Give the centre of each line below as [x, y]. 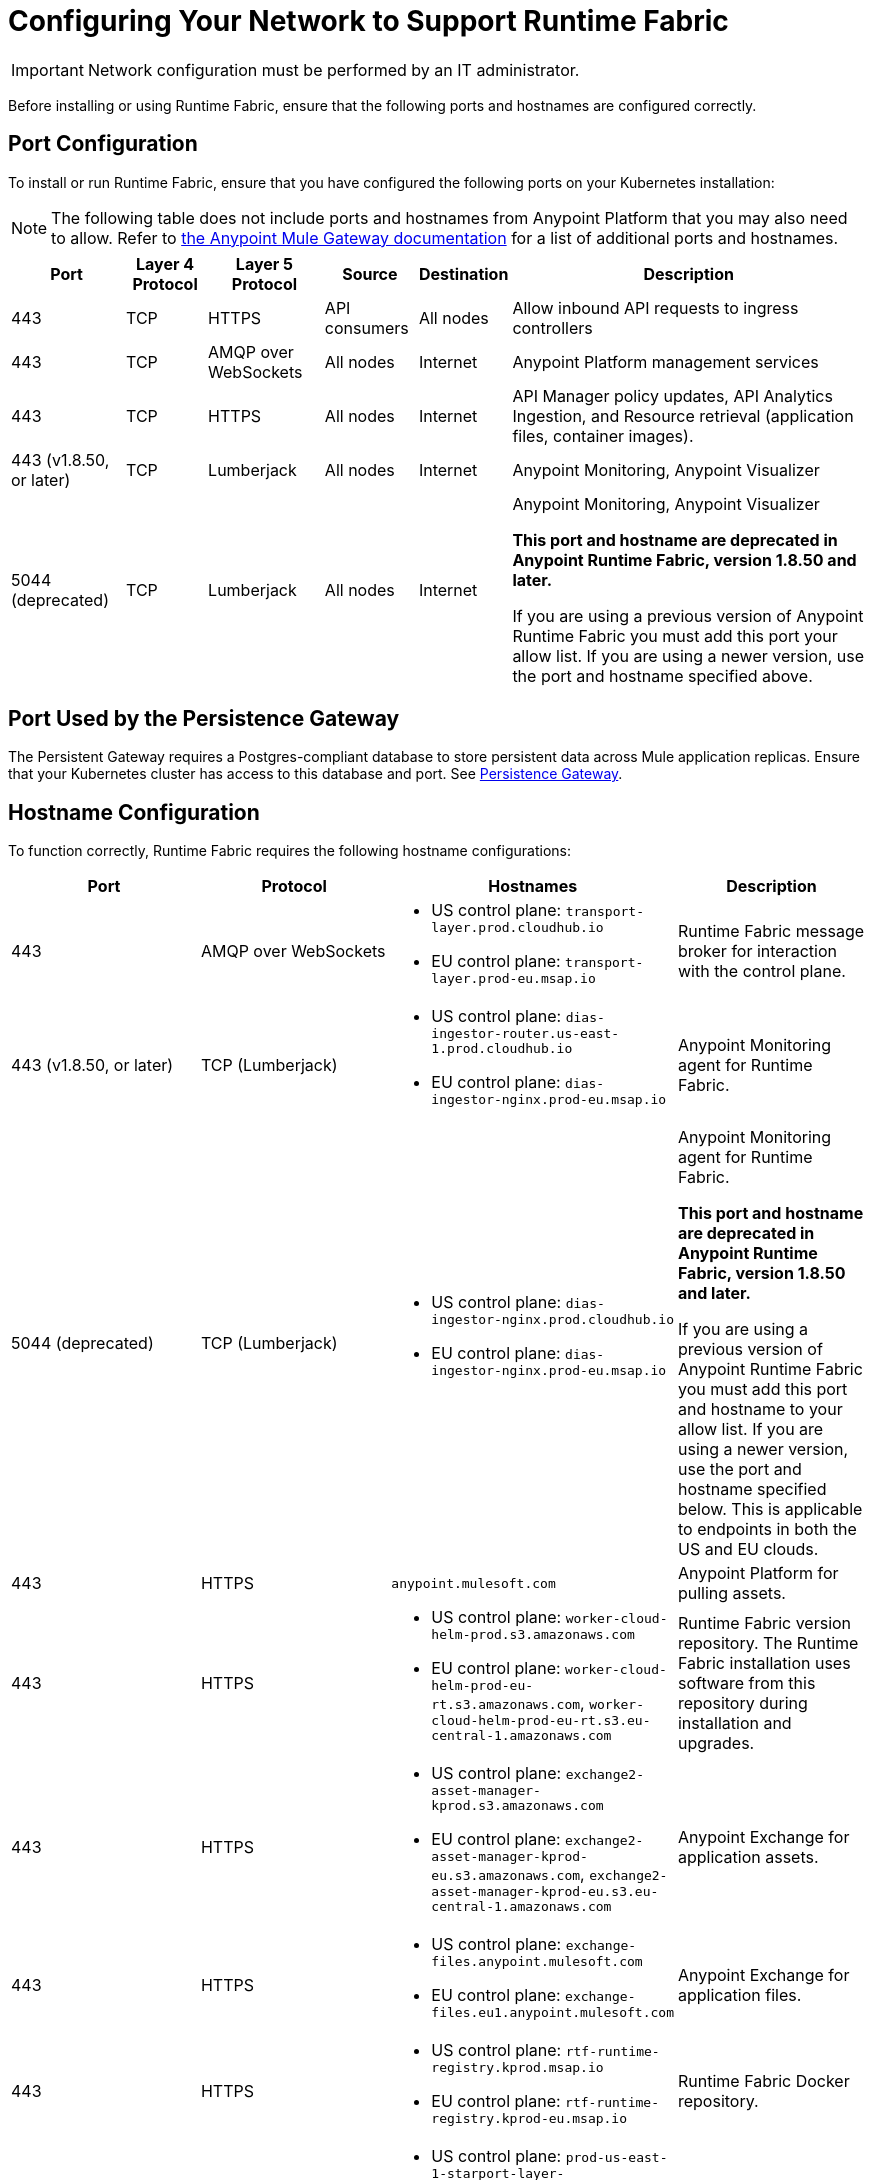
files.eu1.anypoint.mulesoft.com [552, 2013]
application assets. [748, 1856]
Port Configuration [103, 144]
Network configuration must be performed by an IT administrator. [333, 69]
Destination [463, 273]
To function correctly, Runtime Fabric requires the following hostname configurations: [289, 851]
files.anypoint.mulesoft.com [537, 1962]
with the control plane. [761, 971]
